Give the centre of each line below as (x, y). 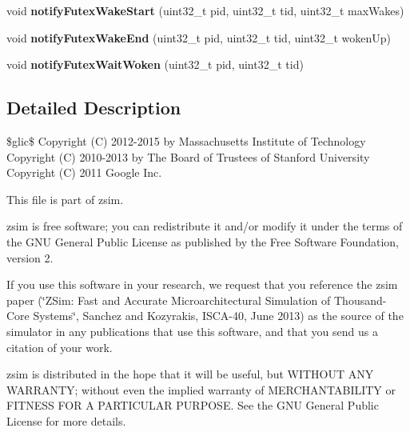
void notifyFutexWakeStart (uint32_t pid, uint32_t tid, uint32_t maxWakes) (205, 10)
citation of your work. (60, 347)
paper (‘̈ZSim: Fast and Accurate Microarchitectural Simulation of (169, 300)
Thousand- (360, 300)
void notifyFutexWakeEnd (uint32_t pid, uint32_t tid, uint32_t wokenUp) (199, 37)
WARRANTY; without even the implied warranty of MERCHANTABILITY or (201, 389)
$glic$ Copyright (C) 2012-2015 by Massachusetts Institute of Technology (186, 140)
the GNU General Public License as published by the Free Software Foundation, (203, 241)
